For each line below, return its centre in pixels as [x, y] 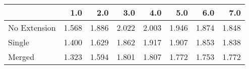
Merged [21, 57]
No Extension [32, 27]
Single [19, 42]
